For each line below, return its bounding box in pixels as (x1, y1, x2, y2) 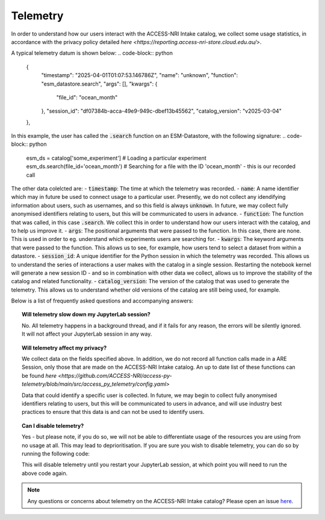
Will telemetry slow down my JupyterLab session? (22, 311, 150, 318)
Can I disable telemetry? (22, 422, 84, 429)
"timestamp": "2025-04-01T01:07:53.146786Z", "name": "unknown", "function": (41, 72, 238, 79)
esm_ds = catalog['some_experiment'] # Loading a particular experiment (26, 154, 207, 161)
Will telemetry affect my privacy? (22, 344, 107, 351)
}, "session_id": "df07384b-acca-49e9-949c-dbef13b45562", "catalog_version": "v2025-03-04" (41, 107, 282, 114)
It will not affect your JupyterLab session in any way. (22, 330, 152, 337)
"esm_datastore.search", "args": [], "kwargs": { (41, 80, 158, 87)
